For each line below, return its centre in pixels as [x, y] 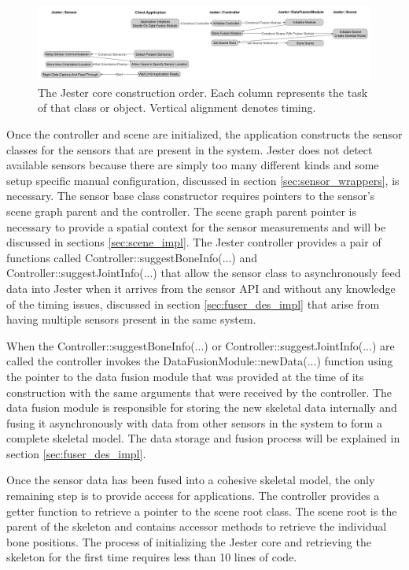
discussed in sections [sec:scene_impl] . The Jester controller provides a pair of [194, 242]
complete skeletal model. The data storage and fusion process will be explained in [203, 438]
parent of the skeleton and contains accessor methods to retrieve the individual [197, 526]
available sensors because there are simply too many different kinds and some [193, 165]
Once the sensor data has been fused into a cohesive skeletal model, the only [191, 480]
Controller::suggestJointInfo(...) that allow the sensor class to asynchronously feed [204, 273]
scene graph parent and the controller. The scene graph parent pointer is [182, 211]
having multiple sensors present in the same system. [131, 319]
